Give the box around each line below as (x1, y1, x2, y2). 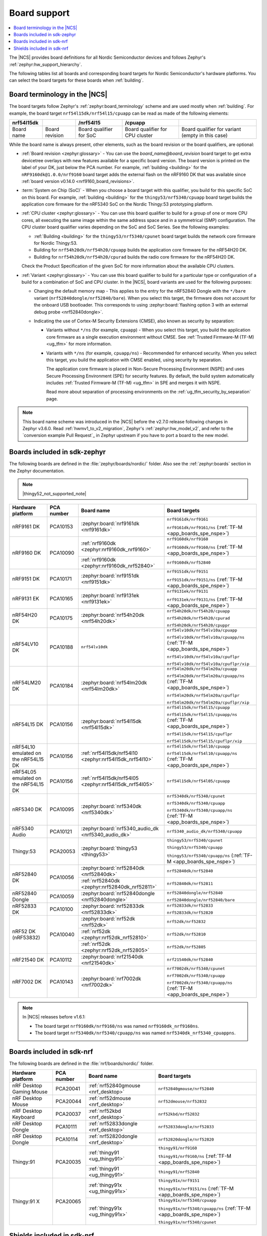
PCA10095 (49, 806, 74, 813)
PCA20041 (55, 1085, 81, 1092)
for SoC (78, 132, 96, 138)
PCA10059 (49, 893, 74, 900)
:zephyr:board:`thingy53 (81, 844, 137, 851)
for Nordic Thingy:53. (34, 240, 78, 246)
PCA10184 (49, 682, 74, 689)
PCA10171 (49, 575, 72, 582)
